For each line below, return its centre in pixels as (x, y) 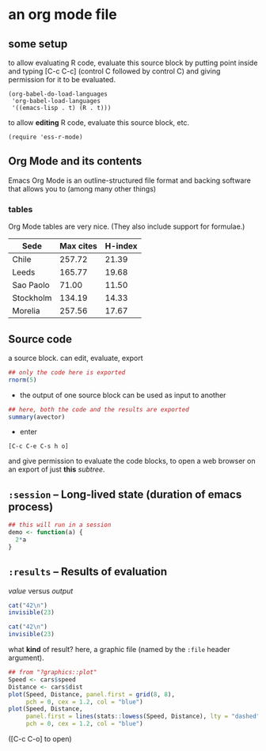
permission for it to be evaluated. (62, 80)
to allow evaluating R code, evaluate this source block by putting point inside (133, 63)
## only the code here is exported (67, 372)
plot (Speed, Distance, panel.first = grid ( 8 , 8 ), (92, 694)
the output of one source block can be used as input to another (123, 395)
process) (31, 507)
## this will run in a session (60, 525)
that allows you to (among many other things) (82, 188)
